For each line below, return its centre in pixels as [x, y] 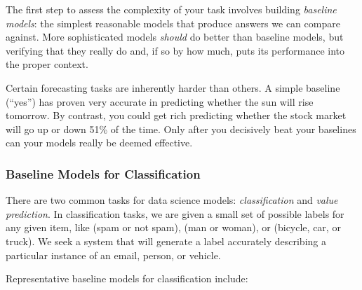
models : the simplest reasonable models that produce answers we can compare [173, 23]
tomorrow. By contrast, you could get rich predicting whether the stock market [176, 115]
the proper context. [47, 64]
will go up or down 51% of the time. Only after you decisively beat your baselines [181, 129]
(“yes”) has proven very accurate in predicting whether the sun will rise [160, 101]
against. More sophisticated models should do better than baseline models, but [175, 37]
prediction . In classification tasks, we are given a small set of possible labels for [175, 213]
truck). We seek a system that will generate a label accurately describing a [166, 241]
